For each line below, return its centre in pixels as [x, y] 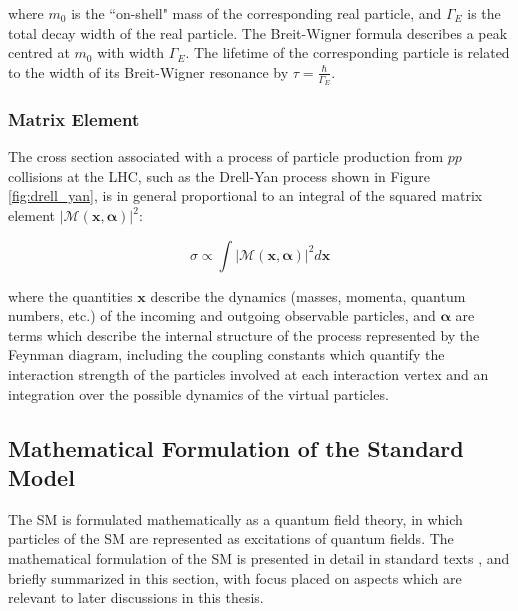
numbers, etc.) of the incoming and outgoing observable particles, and [222, 315]
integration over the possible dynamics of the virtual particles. [198, 393]
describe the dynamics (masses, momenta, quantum [308, 295]
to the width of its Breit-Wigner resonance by [148, 71]
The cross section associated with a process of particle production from [226, 156]
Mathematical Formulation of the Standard [236, 447]
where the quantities [70, 295]
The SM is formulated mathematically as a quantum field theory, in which [235, 518]
